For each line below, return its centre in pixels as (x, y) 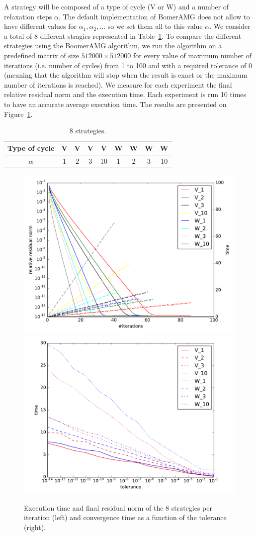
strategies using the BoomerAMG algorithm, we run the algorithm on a (113, 46)
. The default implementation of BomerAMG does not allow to (154, 16)
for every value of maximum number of (192, 55)
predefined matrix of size (42, 55)
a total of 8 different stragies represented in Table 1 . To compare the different (123, 36)
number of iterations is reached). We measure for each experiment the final (118, 84)
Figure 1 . (18, 114)
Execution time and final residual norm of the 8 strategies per (118, 507)
